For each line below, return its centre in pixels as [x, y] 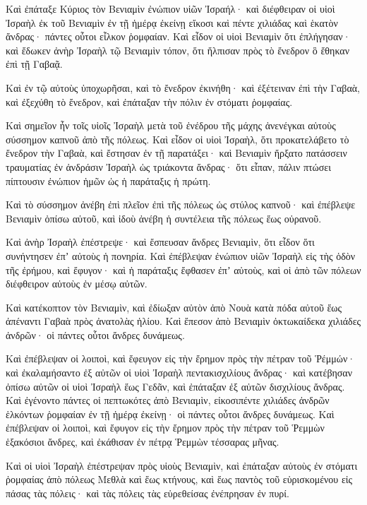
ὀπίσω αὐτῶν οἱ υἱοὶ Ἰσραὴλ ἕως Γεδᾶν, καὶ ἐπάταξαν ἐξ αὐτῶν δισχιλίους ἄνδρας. [175, 386]
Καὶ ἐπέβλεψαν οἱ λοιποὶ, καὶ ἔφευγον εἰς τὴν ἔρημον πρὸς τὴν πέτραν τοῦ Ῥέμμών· [181, 358]
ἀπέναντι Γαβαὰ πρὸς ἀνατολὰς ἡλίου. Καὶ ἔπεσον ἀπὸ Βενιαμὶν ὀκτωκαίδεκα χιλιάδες [183, 321]
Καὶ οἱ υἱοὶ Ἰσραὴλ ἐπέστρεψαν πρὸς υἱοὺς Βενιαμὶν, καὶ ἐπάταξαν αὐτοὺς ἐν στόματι [182, 465]
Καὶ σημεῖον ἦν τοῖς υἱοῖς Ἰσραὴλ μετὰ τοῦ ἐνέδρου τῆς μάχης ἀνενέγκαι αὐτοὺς [171, 125]
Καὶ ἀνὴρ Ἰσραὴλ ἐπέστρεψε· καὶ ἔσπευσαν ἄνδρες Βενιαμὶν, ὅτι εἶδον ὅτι [160, 242]
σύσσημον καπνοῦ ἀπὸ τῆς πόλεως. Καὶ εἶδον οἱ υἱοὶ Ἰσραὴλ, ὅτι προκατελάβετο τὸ [178, 139]
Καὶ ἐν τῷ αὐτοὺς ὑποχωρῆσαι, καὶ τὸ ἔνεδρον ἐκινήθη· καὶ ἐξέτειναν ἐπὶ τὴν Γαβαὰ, [183, 87]
